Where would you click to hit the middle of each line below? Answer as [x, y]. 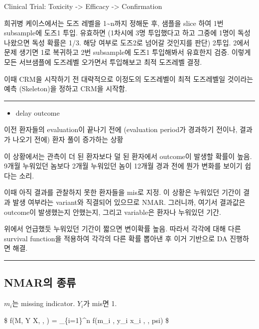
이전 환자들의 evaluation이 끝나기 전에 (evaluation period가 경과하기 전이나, [121, 129]
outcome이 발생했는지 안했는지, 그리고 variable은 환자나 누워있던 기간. [113, 212]
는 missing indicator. [44, 303]
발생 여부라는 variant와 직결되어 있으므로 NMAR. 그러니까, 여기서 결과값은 [129, 202]
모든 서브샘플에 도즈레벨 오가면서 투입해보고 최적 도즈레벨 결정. [103, 62]
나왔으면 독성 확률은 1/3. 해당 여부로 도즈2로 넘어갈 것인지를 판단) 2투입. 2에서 [127, 42]
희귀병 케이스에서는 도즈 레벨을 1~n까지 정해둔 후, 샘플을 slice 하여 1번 [114, 23]
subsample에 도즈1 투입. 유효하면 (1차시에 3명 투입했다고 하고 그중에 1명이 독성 [127, 33]
